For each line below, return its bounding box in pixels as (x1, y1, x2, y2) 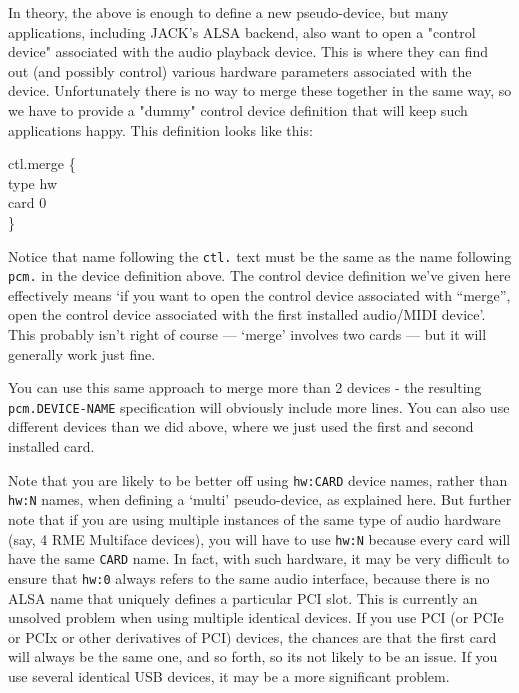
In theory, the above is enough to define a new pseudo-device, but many (8, 2, 449, 22)
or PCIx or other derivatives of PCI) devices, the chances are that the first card (8, 626, 497, 647)
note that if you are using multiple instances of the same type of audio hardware (8, 508, 501, 529)
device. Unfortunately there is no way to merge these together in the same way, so (8, 80, 512, 101)
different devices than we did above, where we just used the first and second (8, 416, 474, 437)
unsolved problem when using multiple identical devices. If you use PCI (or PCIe (8, 607, 504, 628)
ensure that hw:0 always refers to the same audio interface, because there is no (8, 567, 490, 588)
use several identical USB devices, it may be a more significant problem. (8, 665, 450, 686)
